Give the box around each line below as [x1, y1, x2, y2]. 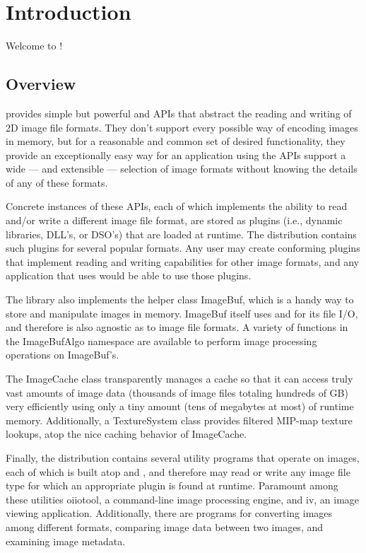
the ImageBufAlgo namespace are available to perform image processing [6, 333, 317, 348]
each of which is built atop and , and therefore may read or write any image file [6, 464, 350, 479]
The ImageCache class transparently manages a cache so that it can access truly [6, 371, 353, 386]
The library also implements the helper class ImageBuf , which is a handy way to [6, 292, 354, 307]
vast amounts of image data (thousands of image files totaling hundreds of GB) [6, 385, 348, 400]
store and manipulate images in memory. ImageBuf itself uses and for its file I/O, [6, 305, 358, 320]
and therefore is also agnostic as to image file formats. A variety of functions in [6, 320, 348, 334]
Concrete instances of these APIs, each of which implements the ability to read [6, 199, 348, 214]
